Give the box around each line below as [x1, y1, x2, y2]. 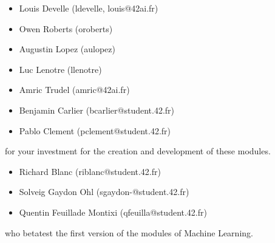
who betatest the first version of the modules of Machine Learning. [5, 226, 253, 239]
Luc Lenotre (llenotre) [19, 63, 102, 75]
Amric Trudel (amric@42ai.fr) [19, 83, 130, 96]
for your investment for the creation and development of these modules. [5, 145, 271, 157]
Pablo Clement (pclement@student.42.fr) [19, 124, 171, 137]
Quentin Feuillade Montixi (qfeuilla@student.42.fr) [19, 205, 207, 218]
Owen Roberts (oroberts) [19, 22, 113, 35]
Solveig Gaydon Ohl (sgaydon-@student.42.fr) [19, 185, 189, 198]
